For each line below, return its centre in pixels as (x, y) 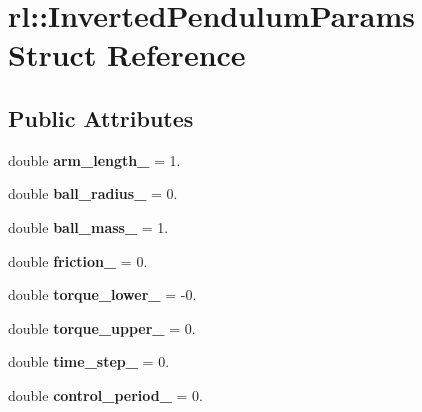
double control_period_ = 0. (105, 394)
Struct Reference (127, 54)
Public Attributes (101, 117)
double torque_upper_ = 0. (102, 327)
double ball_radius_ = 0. (93, 193)
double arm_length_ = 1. (94, 159)
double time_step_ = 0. (89, 361)
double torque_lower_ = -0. (102, 294)
